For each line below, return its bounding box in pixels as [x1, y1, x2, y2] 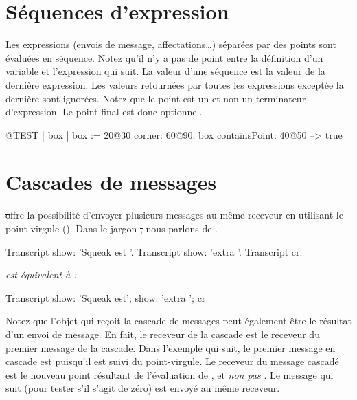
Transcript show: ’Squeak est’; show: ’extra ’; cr [5, 290, 206, 304]
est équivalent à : [5, 267, 77, 282]
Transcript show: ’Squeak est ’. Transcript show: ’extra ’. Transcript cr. [5, 244, 303, 258]
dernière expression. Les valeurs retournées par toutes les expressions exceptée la [5, 77, 344, 91]
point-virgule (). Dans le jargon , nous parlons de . [5, 221, 218, 235]
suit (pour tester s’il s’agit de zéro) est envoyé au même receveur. [5, 381, 280, 395]
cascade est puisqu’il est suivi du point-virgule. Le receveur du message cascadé [5, 354, 339, 368]
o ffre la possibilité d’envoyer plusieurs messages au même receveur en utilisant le [5, 208, 343, 222]
